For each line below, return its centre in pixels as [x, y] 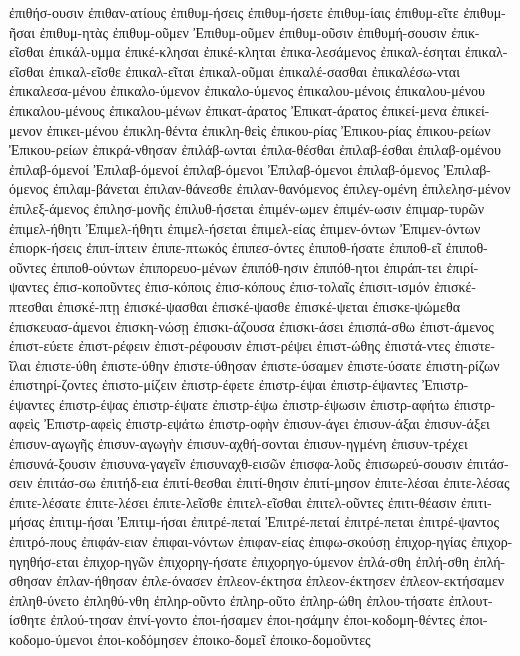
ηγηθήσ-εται [44, 560]
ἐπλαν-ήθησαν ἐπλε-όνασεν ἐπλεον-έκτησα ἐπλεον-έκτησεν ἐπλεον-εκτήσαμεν [280, 580]
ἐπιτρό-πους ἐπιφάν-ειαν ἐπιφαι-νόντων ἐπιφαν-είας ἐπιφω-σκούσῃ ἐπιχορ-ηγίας [238, 541]
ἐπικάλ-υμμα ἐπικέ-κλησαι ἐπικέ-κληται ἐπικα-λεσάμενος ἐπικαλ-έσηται [254, 51]
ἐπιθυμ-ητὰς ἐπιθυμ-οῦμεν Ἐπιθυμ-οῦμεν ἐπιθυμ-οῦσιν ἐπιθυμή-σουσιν [243, 31]
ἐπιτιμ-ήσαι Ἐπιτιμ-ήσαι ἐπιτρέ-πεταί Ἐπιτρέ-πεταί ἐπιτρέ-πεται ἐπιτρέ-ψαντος [273, 521]
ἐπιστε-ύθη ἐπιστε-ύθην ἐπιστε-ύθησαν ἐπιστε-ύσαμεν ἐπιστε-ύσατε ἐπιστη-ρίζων [267, 364]
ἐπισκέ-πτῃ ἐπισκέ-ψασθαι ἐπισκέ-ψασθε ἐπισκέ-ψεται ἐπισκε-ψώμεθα [258, 305]
